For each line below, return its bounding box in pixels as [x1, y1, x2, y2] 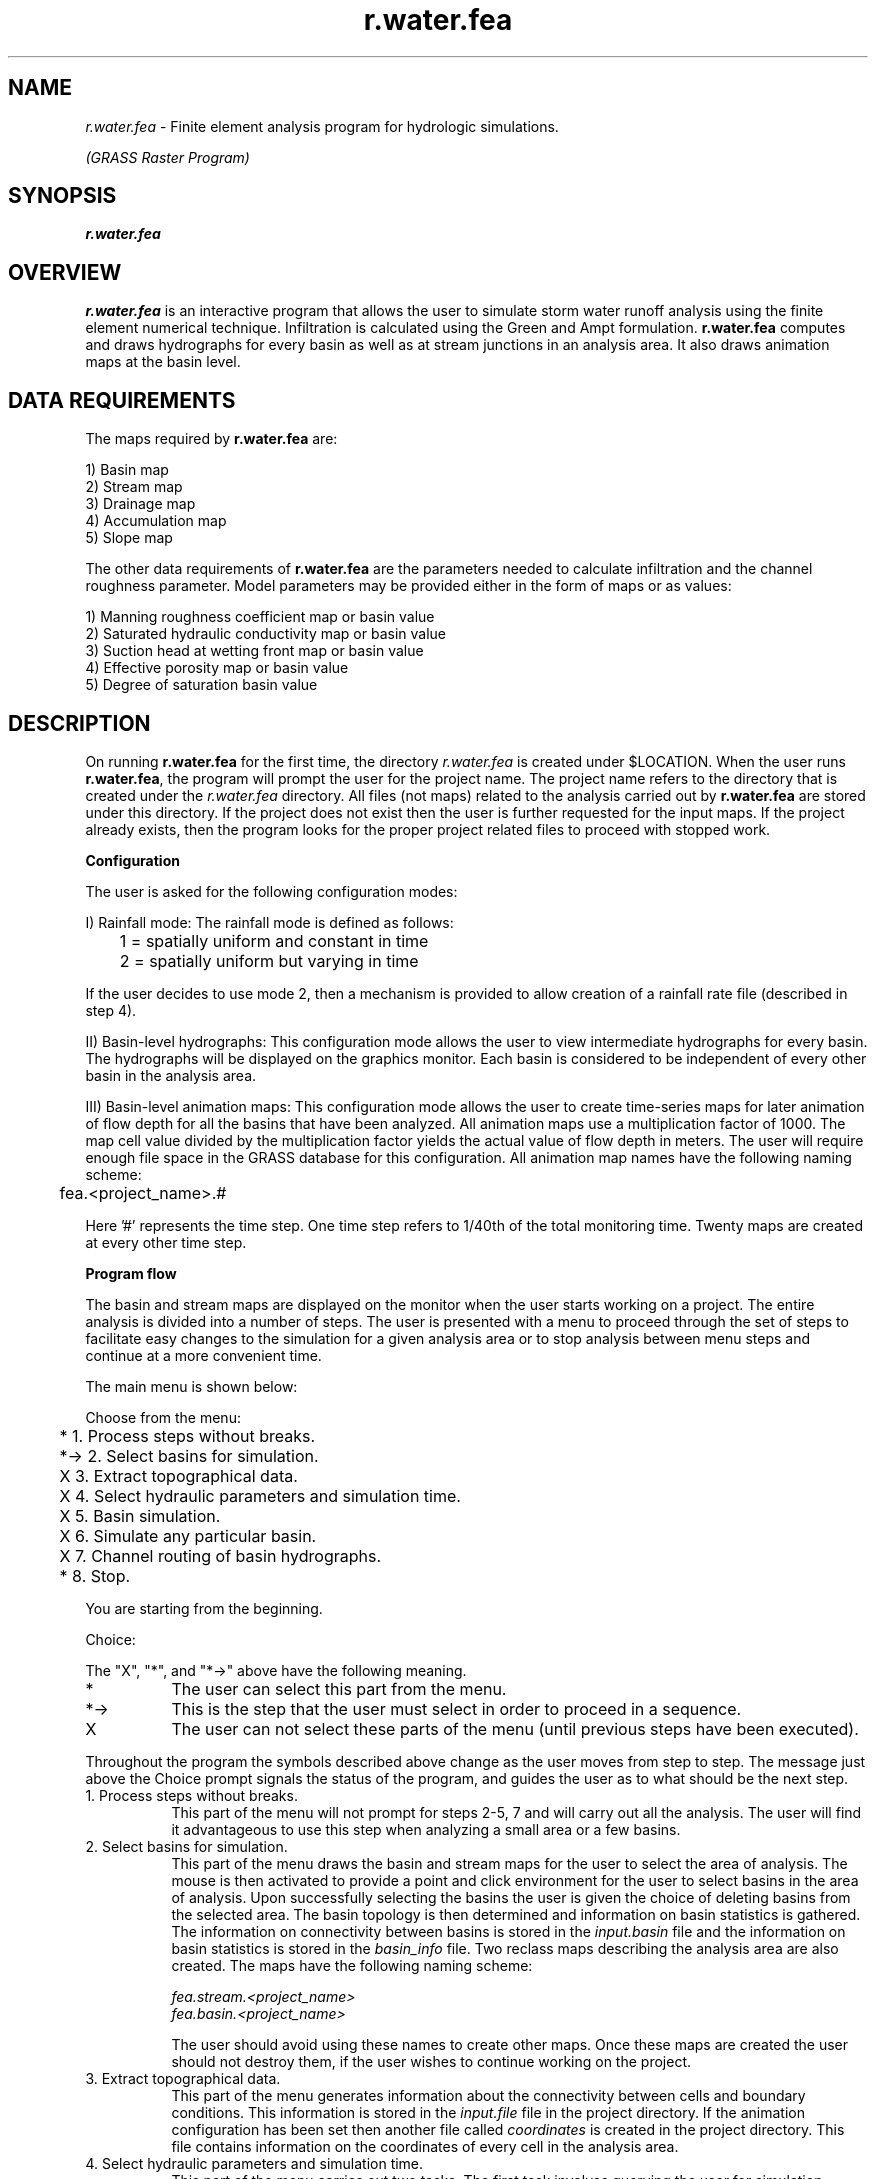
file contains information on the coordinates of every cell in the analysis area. [171, 2137, 679, 2155]
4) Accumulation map [85, 512, 227, 530]
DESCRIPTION [8, 710, 151, 736]
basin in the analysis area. [85, 1066, 257, 1084]
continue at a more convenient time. [85, 1346, 322, 1364]
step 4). [85, 1001, 137, 1019]
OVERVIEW [8, 259, 122, 285]
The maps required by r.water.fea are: [85, 430, 338, 448]
